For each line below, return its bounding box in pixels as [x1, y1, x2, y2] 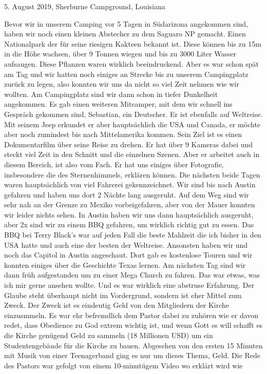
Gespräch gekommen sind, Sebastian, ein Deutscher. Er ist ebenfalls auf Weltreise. [4, 108, 263, 119]
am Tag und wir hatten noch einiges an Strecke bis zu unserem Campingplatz [4, 68, 249, 79]
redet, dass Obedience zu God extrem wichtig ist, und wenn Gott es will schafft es [4, 320, 263, 330]
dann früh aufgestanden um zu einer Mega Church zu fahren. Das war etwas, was [4, 269, 260, 280]
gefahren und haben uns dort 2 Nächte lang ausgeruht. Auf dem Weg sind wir [4, 189, 249, 200]
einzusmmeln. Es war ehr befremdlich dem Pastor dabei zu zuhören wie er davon [4, 309, 259, 320]
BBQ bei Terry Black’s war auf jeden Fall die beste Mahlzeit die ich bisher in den [4, 229, 261, 240]
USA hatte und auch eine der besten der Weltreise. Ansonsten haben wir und [4, 239, 248, 250]
